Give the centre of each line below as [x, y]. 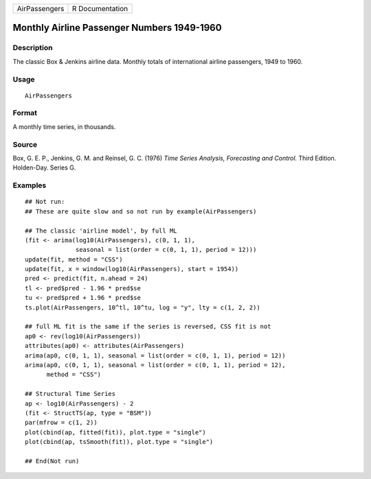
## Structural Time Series [70, 394]
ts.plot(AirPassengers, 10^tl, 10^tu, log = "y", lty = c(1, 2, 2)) [143, 307]
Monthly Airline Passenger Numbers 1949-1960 [117, 28]
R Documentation [100, 9]
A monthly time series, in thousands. [64, 126]
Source [25, 144]
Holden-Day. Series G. [44, 167]
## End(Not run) [52, 461]
